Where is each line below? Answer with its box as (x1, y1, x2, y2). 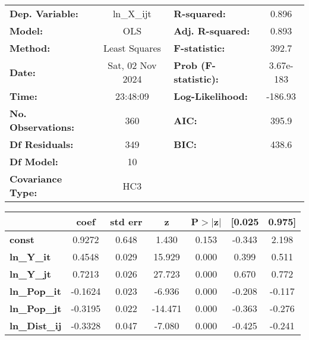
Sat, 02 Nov (108, 58, 157, 72)
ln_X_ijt (112, 7, 152, 20)
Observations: (10, 120, 75, 134)
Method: (10, 41, 51, 55)
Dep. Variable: (10, 7, 78, 20)
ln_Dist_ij (10, 319, 62, 332)
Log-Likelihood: (174, 89, 248, 103)
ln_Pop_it (10, 284, 61, 298)
